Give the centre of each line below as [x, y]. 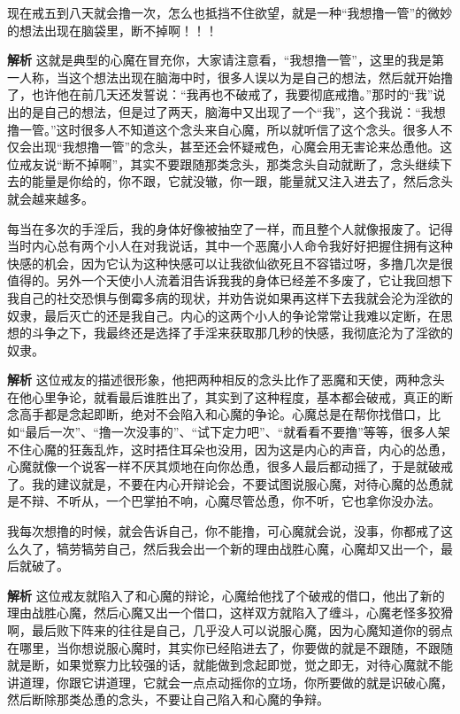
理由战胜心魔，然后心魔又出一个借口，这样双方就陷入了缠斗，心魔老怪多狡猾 [230, 613]
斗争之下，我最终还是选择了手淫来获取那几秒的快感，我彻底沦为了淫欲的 [242, 333]
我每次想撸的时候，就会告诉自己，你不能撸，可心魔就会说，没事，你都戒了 [224, 531]
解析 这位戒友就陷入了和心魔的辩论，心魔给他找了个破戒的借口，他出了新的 [226, 595]
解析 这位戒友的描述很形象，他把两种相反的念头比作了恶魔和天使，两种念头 [226, 380]
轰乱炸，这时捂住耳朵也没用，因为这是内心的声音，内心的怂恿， [267, 449]
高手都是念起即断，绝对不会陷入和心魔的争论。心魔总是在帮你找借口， [223, 414]
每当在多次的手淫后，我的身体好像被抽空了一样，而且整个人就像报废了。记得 [230, 228]
